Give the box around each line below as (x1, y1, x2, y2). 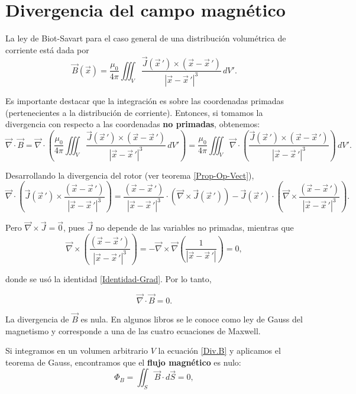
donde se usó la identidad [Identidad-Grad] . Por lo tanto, (5, 272, 212, 285)
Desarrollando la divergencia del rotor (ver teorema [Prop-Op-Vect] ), (5, 169, 254, 181)
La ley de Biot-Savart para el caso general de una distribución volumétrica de (5, 32, 286, 44)
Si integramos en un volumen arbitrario (5, 344, 148, 357)
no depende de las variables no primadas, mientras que (95, 221, 294, 234)
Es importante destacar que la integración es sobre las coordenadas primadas (5, 94, 284, 106)
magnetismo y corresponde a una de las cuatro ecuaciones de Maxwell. (5, 324, 261, 337)
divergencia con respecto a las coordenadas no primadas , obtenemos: (5, 118, 260, 130)
